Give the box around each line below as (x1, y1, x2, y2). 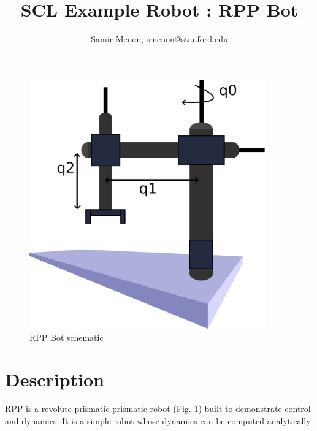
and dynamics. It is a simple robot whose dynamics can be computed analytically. (5, 414, 313, 427)
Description (5, 367, 105, 392)
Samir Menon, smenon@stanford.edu (91, 32, 228, 45)
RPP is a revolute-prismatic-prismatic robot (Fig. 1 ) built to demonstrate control (5, 402, 311, 415)
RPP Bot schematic (29, 330, 104, 343)
